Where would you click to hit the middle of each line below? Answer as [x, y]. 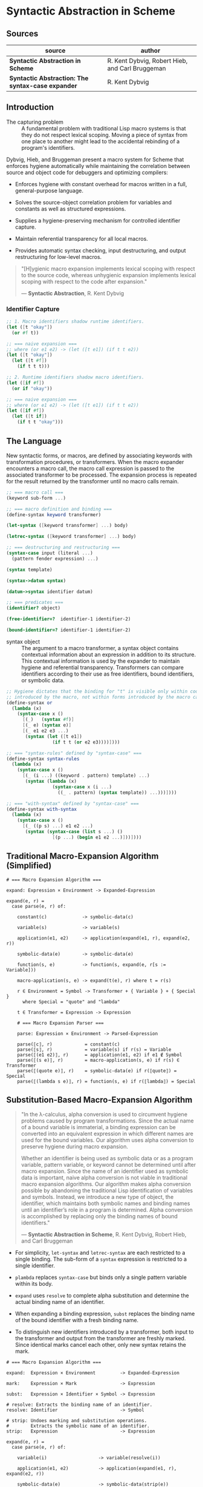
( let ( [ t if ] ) [29, 417]
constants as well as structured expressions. [70, 209]
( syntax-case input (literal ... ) [50, 553]
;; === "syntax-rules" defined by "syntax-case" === [74, 753]
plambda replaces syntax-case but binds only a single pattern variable [101, 1277]
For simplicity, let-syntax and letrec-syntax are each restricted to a [100, 1253]
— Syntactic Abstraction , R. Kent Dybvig [72, 293]
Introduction [30, 107]
